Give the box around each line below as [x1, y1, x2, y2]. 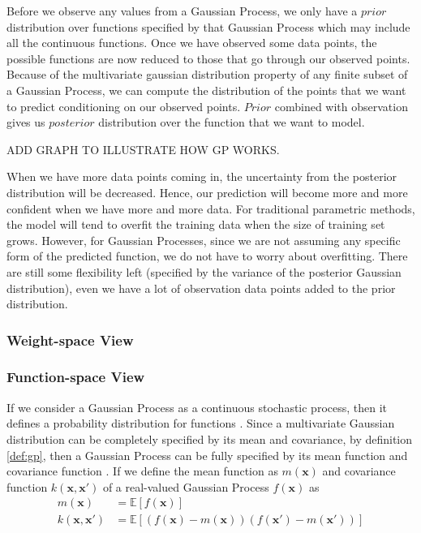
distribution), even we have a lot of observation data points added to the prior [6, 279, 396, 296]
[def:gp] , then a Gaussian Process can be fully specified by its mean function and [6, 446, 408, 463]
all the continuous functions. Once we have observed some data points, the [6, 34, 377, 51]
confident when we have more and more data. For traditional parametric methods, [6, 200, 415, 217]
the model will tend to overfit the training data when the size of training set [6, 216, 385, 233]
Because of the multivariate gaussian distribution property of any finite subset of [6, 66, 408, 83]
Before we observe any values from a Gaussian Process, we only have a [6, 2, 358, 19]
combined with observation [274, 97, 408, 114]
